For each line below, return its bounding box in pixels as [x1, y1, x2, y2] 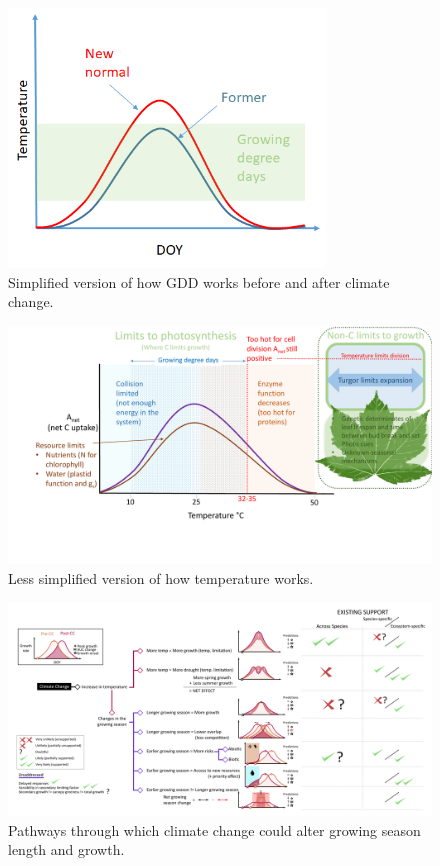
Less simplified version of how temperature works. [8, 567, 314, 588]
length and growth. [8, 839, 125, 860]
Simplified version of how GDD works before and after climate [8, 271, 390, 292]
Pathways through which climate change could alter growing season [8, 819, 421, 840]
